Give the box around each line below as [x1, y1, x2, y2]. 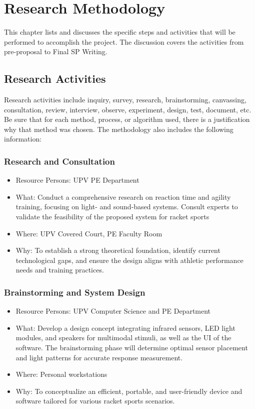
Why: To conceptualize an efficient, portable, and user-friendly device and [15, 385, 242, 396]
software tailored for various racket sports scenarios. [15, 395, 175, 406]
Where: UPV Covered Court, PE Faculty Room [15, 228, 162, 238]
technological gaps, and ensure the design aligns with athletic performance [15, 254, 243, 265]
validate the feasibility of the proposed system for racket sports [15, 211, 209, 222]
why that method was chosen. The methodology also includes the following [4, 123, 233, 134]
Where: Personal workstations [15, 369, 107, 379]
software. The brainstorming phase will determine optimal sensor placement [15, 342, 248, 353]
